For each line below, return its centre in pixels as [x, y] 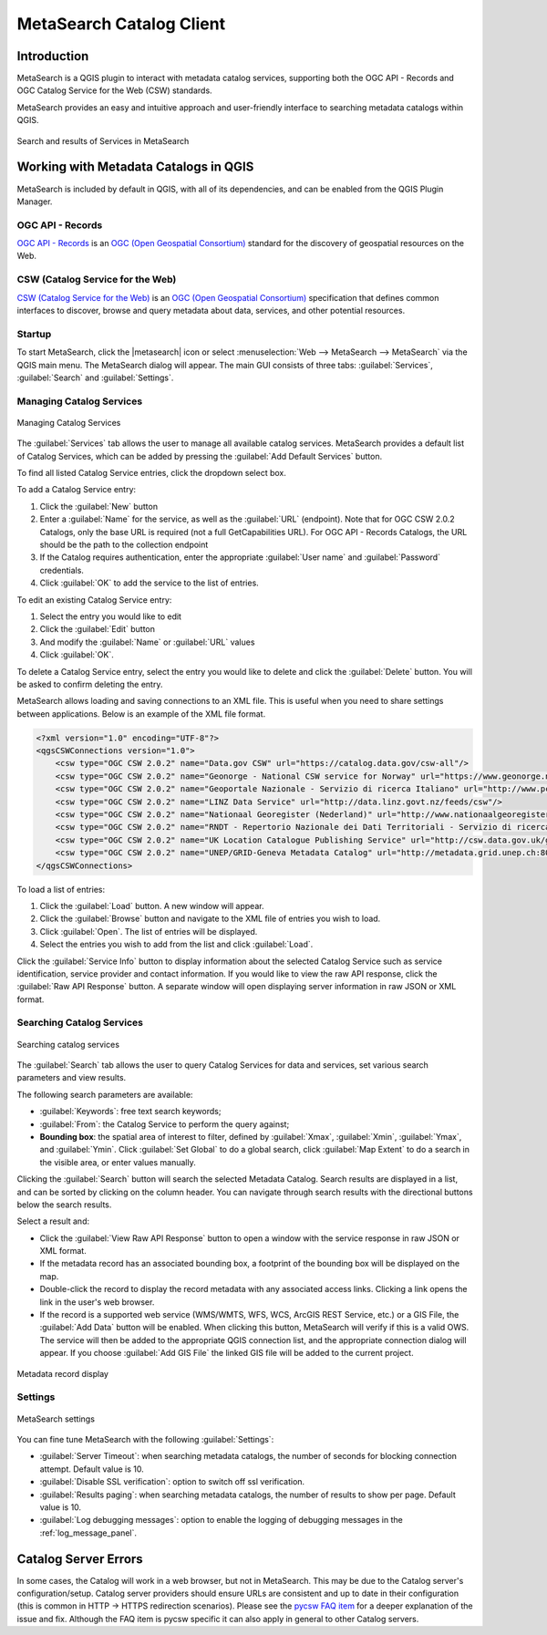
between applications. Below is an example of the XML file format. [141, 714]
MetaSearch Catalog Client [121, 24]
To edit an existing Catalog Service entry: [94, 600]
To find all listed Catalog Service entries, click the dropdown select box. [151, 473]
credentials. [62, 570]
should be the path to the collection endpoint [124, 544]
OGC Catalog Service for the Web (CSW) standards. [115, 90]
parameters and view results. [72, 1078]
